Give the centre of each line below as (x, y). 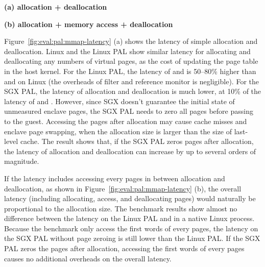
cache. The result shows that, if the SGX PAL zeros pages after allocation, (137, 141)
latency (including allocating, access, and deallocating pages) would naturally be (130, 198)
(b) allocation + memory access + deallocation (89, 24)
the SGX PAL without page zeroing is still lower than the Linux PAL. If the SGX (132, 238)
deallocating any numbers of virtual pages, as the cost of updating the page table (131, 61)
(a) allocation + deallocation (56, 7)
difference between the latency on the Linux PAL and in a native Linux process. (129, 218)
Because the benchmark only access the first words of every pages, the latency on (131, 228)
